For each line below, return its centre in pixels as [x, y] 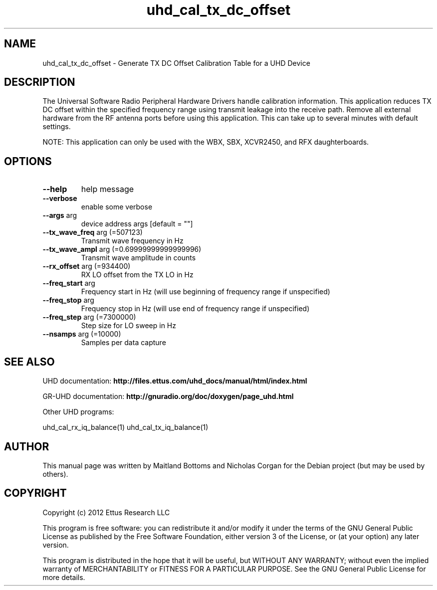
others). [55, 474]
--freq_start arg [69, 283]
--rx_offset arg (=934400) [87, 266]
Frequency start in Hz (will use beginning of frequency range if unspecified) [206, 292]
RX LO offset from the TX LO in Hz [137, 275]
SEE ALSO [29, 362]
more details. [64, 577]
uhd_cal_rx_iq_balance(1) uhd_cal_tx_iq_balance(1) [125, 427]
